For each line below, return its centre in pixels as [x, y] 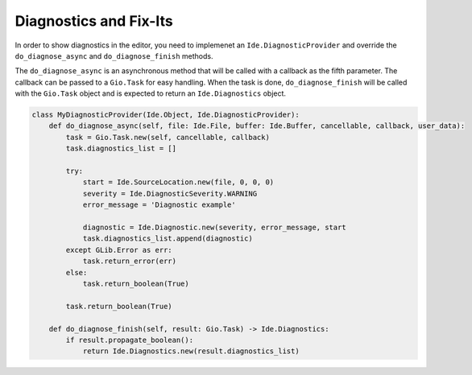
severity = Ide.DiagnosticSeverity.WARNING [170, 194]
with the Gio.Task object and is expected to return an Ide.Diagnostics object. [150, 93]
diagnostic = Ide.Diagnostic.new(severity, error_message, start [214, 227]
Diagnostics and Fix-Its [94, 21]
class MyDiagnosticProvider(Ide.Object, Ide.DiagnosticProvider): [166, 115]
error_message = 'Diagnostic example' [159, 205]
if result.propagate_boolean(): [129, 340]
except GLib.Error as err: [119, 250]
